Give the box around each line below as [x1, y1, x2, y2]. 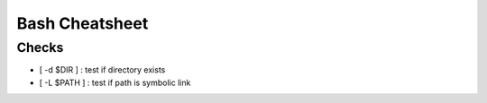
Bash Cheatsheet [16, 13, 149, 33]
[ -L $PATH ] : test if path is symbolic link [39, 77, 191, 88]
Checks [16, 39, 64, 56]
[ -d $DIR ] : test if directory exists [39, 64, 166, 75]
